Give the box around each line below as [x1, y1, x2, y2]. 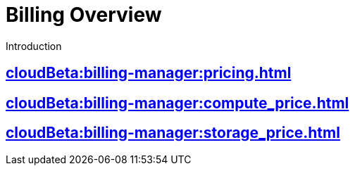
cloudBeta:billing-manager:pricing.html [6, 64, 292, 82]
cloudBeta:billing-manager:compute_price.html [6, 94, 349, 112]
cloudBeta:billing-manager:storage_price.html [6, 124, 340, 142]
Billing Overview [6, 3, 162, 27]
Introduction [6, 39, 62, 52]
